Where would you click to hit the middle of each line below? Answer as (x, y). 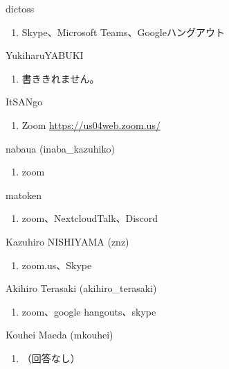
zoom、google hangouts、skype (89, 311)
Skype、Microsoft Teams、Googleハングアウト (123, 32)
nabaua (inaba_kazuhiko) (60, 148)
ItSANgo (24, 102)
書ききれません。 (61, 78)
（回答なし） (51, 358)
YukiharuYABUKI (45, 55)
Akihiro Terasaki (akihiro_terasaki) (81, 288)
